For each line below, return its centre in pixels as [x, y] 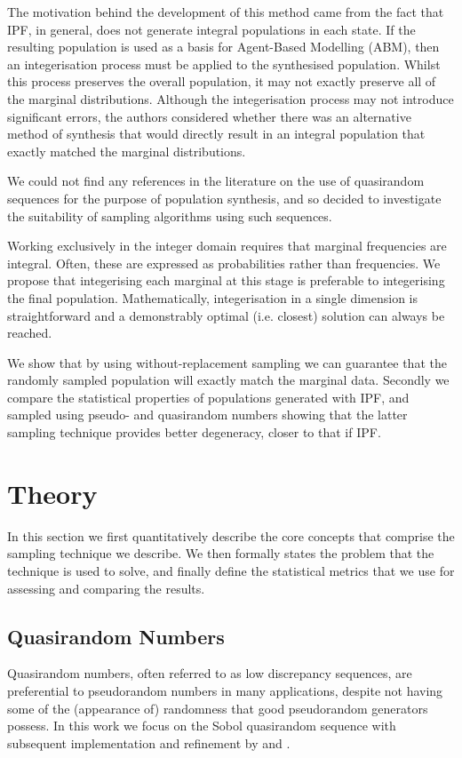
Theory [52, 493]
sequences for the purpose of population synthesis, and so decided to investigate [224, 198]
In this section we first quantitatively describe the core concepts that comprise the [231, 535]
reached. [30, 333]
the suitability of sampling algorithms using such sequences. [170, 215]
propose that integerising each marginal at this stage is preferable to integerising [226, 280]
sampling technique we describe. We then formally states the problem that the [221, 553]
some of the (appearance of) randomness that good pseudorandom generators [218, 708]
